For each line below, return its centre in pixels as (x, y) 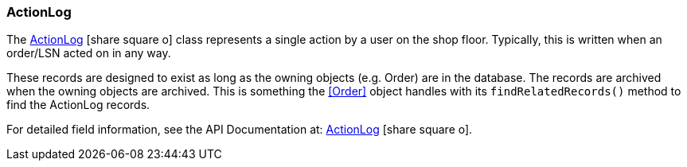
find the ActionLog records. (78, 105)
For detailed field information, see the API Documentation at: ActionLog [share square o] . (240, 130)
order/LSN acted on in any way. (89, 53)
